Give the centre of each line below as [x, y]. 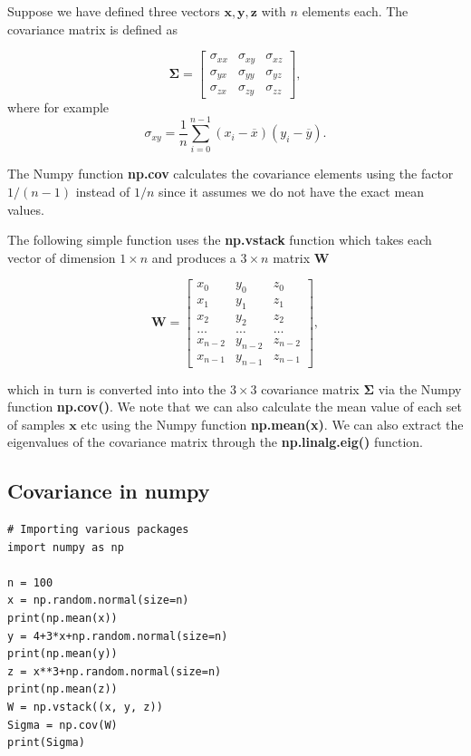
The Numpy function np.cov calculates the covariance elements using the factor [231, 174]
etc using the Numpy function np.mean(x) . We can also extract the [272, 424]
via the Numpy [420, 388]
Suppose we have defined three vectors [114, 11]
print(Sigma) [46, 743]
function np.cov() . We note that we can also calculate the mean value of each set [235, 407]
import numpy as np [66, 547]
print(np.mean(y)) [62, 654]
